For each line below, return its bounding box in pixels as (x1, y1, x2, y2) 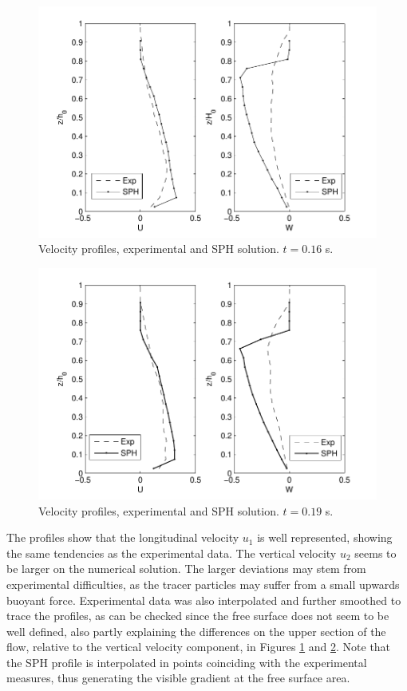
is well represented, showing (257, 529, 393, 546)
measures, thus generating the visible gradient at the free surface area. (6, 669, 350, 686)
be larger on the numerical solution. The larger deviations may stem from (6, 560, 366, 577)
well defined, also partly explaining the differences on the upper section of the (6, 622, 386, 639)
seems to (354, 544, 397, 561)
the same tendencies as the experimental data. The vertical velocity (6, 544, 337, 561)
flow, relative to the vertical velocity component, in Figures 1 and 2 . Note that (6, 638, 391, 655)
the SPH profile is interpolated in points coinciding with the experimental (6, 653, 367, 670)
